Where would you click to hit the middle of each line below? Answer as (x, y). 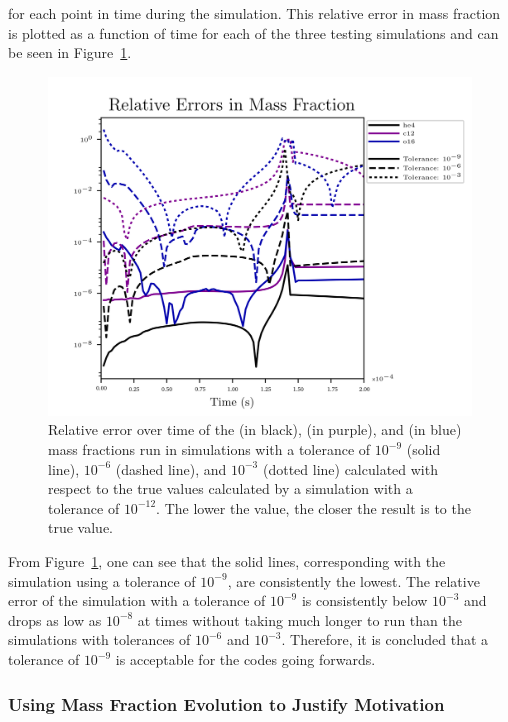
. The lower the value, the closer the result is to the (313, 507)
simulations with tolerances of (99, 639)
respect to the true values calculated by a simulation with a (230, 488)
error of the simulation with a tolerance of (137, 600)
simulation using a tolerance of (102, 580)
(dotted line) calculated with (350, 468)
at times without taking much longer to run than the (299, 619)
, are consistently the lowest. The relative (353, 580)
